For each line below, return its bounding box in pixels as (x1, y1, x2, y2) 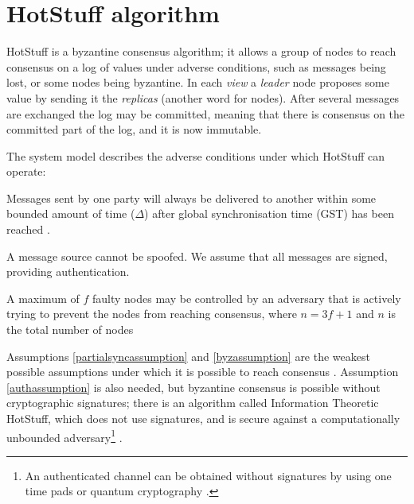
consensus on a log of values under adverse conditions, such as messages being (6, 58, 386, 75)
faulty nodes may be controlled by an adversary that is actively (92, 289, 401, 306)
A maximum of (6, 289, 80, 306)
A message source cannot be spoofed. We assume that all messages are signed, (6, 247, 388, 264)
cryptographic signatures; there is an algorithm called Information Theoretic (6, 394, 379, 411)
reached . (6, 221, 50, 238)
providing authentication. (6, 263, 130, 280)
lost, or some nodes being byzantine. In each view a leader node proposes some (6, 74, 390, 91)
